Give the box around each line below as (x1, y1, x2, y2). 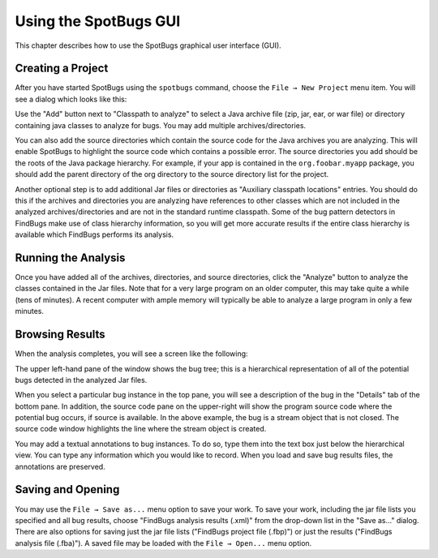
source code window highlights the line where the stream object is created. (15, 424, 267, 434)
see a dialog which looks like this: (15, 94, 127, 104)
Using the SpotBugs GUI (15, 12, 181, 30)
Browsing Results (15, 328, 105, 341)
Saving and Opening (15, 483, 120, 496)
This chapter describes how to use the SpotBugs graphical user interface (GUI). (15, 41, 281, 50)
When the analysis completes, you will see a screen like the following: (15, 349, 248, 358)
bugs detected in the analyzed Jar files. (15, 375, 148, 384)
